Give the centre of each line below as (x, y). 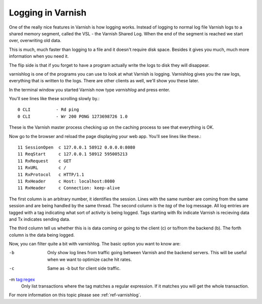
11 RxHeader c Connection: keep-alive (69, 188)
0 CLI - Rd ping (49, 110)
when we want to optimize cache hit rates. (90, 259)
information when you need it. (39, 56)
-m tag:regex (22, 279)
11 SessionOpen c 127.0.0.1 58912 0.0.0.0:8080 (76, 147)
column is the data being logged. (42, 235)
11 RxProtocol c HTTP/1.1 (51, 175)
